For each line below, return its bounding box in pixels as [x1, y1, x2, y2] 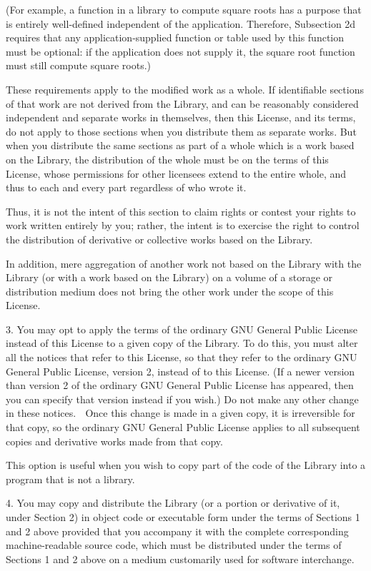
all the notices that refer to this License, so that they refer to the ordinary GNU [6, 350, 357, 365]
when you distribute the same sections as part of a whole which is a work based [6, 138, 355, 153]
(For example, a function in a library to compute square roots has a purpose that [6, 2, 362, 16]
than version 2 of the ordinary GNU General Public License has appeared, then [6, 378, 354, 393]
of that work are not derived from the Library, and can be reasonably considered [6, 96, 359, 111]
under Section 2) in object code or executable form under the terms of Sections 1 [6, 510, 360, 524]
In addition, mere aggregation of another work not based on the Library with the [6, 256, 362, 271]
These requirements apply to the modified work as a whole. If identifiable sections [6, 81, 364, 96]
